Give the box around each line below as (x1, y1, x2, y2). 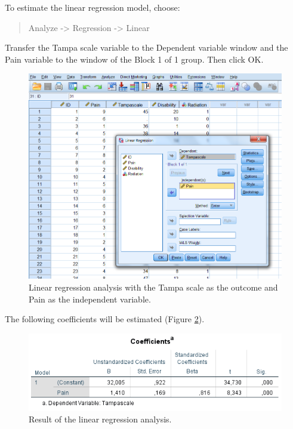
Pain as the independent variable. (29, 292, 151, 305)
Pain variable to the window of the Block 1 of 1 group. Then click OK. (5, 53, 264, 65)
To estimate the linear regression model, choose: (5, 1, 180, 13)
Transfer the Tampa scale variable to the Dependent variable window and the (5, 41, 288, 54)
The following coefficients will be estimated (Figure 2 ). (5, 313, 205, 325)
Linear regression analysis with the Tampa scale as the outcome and (29, 281, 278, 294)
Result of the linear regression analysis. (29, 413, 172, 425)
